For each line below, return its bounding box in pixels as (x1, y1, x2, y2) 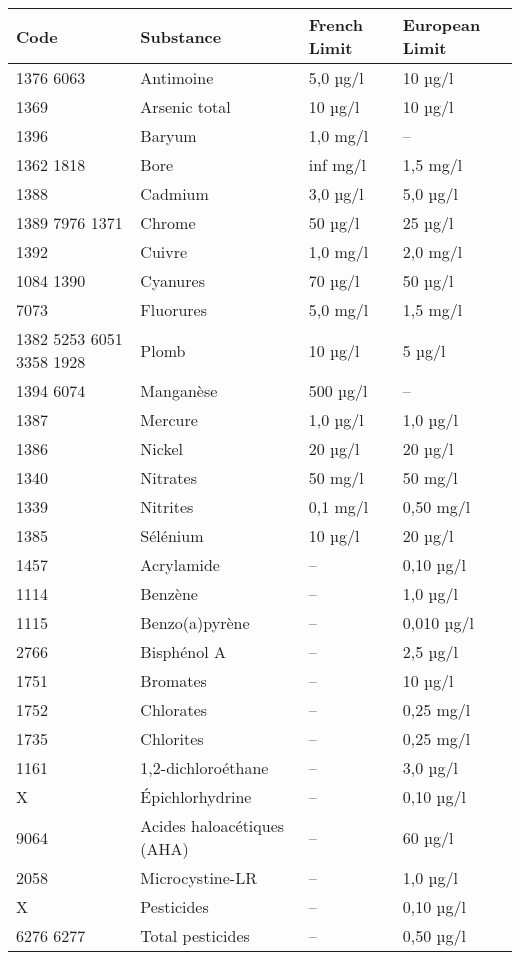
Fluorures (140, 298, 207, 321)
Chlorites (140, 727, 204, 750)
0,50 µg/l (402, 924, 466, 947)
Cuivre (140, 240, 188, 263)
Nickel (140, 437, 184, 460)
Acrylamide (140, 553, 220, 576)
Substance (140, 24, 222, 48)
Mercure (140, 408, 198, 431)
